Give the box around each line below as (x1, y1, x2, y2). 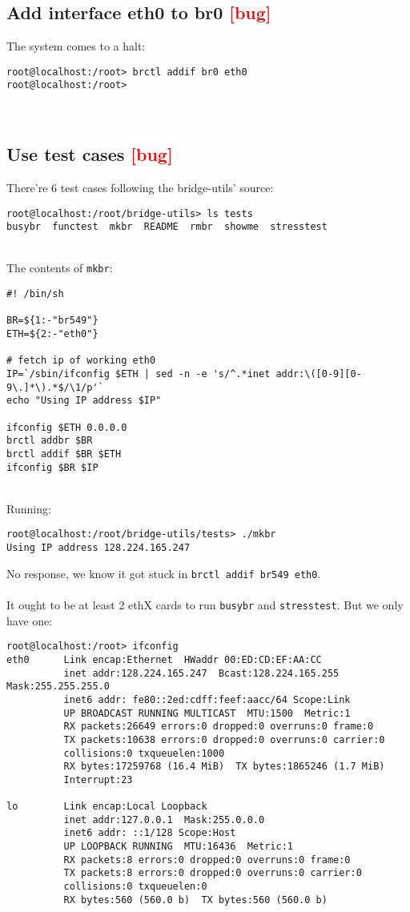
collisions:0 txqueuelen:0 (63, 881, 207, 893)
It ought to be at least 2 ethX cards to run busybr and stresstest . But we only (6, 597, 404, 613)
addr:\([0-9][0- (275, 368, 362, 380)
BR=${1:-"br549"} (6, 315, 98, 327)
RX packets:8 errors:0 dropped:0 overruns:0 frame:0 (63, 854, 351, 866)
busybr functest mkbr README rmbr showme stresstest (6, 221, 328, 233)
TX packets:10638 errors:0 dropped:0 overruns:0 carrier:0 (63, 733, 385, 745)
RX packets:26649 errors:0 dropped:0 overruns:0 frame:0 (63, 721, 374, 733)
